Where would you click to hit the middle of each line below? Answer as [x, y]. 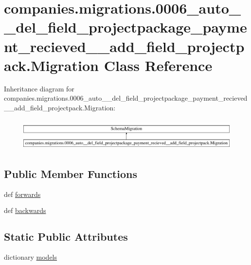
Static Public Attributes [66, 237]
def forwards [22, 194]
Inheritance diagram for [39, 88]
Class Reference [158, 65]
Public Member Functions [71, 173]
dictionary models [31, 257]
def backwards [25, 210]
